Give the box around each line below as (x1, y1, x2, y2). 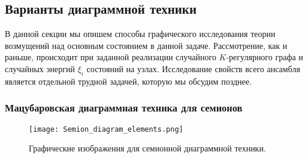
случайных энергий (5, 62, 75, 75)
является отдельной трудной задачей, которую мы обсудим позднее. (5, 75, 252, 87)
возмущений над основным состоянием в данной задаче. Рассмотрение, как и (5, 39, 288, 51)
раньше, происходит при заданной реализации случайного (5, 51, 216, 63)
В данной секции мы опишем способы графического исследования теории (5, 27, 276, 40)
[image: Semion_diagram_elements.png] (29, 125, 183, 134)
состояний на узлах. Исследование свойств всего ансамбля (86, 62, 300, 75)
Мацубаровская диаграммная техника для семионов (5, 100, 243, 115)
